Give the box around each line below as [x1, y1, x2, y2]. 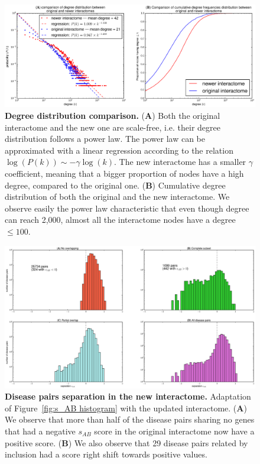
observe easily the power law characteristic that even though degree [5, 202, 249, 214]
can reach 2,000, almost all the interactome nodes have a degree [5, 213, 236, 226]
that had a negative [5, 424, 76, 437]
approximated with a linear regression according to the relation [5, 144, 233, 156]
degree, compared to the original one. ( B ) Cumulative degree [5, 179, 226, 191]
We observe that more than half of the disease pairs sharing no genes [5, 413, 255, 426]
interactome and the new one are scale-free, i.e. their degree [5, 121, 220, 133]
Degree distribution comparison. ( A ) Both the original [5, 109, 220, 122]
